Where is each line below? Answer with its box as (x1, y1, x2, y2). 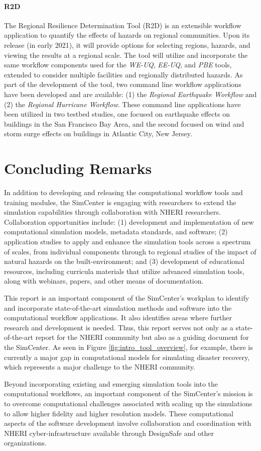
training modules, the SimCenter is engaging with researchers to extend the (4, 197, 236, 207)
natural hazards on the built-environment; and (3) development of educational (4, 256, 244, 266)
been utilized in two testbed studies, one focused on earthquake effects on (4, 109, 230, 119)
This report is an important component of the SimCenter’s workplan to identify (4, 292, 249, 303)
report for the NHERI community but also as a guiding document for (35, 332, 249, 342)
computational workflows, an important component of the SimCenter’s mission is (4, 388, 253, 399)
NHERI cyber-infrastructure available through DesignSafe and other (4, 427, 214, 438)
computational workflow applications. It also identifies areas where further (4, 312, 232, 323)
